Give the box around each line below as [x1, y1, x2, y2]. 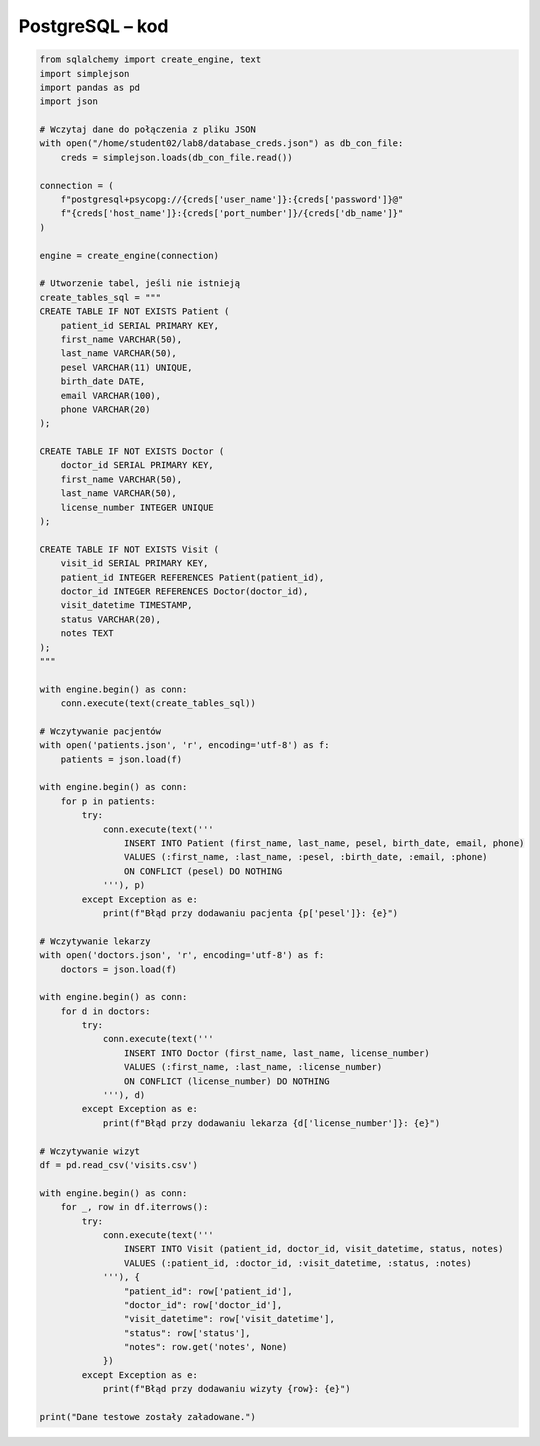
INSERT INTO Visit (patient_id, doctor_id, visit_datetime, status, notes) [123, 1243, 504, 1255]
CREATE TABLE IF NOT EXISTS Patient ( [39, 306, 230, 317]
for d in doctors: [60, 1005, 151, 1017]
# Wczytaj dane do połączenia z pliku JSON [39, 124, 257, 135]
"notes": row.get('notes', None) [123, 1341, 288, 1353]
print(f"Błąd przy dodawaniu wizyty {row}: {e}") [102, 1383, 351, 1395]
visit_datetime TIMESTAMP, [60, 600, 194, 611]
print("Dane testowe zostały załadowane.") [39, 1411, 257, 1423]
